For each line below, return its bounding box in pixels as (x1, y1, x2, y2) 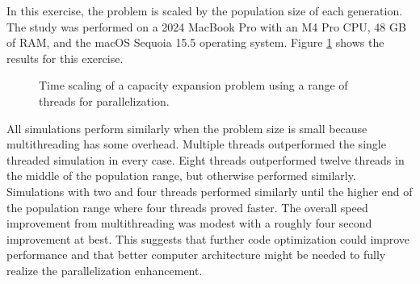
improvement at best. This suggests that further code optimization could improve (6, 230, 410, 247)
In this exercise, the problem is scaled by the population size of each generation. (6, 2, 403, 19)
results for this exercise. (6, 49, 124, 66)
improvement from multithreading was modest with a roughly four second (6, 215, 372, 232)
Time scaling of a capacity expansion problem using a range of (39, 77, 348, 94)
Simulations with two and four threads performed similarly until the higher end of (6, 182, 413, 199)
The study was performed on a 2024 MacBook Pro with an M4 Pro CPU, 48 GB (6, 18, 406, 35)
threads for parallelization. (39, 92, 170, 109)
